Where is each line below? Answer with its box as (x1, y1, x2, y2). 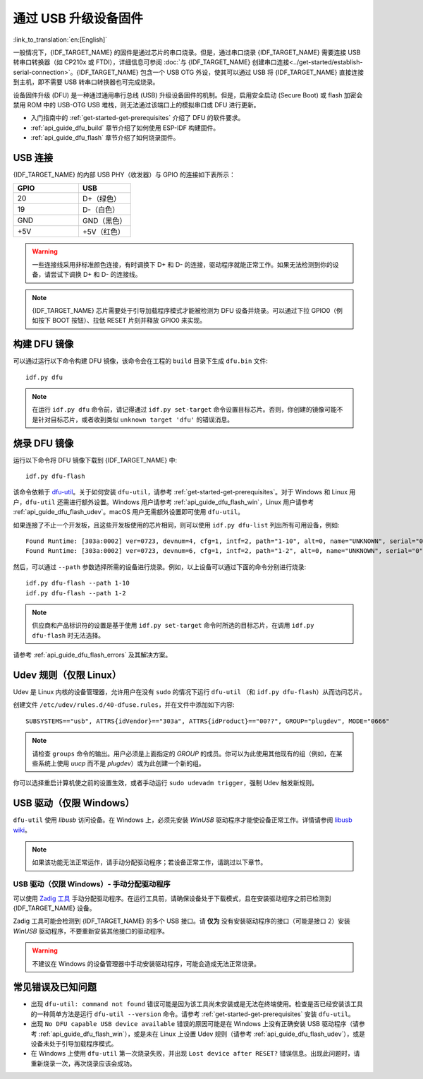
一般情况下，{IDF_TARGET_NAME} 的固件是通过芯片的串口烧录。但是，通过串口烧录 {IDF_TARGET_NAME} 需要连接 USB (13, 48, 361, 56)
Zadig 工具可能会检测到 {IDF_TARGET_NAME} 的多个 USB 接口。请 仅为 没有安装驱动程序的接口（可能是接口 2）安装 (13, 917, 350, 925)
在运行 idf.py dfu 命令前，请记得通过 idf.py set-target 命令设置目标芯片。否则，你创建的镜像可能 (32, 405, 338, 414)
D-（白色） (82, 205, 120, 215)
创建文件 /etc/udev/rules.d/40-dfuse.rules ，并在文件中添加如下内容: (13, 701, 235, 709)
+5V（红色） (82, 227, 125, 237)
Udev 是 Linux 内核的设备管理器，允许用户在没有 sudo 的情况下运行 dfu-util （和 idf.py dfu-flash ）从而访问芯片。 (13, 688, 366, 696)
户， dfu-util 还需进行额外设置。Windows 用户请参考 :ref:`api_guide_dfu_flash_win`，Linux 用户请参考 (13, 498, 314, 506)
